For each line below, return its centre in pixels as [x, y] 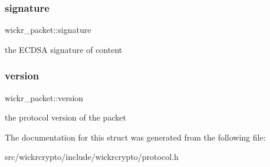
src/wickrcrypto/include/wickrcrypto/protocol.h [92, 157]
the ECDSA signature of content [64, 49]
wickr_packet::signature [48, 30]
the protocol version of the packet [65, 117]
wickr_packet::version [44, 97]
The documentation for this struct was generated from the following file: [135, 137]
